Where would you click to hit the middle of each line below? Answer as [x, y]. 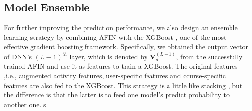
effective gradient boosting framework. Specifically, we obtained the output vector [126, 46]
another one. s [25, 104]
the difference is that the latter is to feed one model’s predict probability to [117, 95]
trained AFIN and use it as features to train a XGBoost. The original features [121, 66]
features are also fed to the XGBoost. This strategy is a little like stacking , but [123, 85]
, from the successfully [209, 56]
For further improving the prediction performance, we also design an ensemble [121, 28]
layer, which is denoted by [109, 56]
